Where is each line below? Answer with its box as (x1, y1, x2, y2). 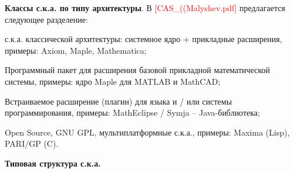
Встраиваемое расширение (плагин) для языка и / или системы (5, 95, 232, 107)
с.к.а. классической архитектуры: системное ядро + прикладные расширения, (5, 33, 282, 45)
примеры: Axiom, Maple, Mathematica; (5, 44, 147, 56)
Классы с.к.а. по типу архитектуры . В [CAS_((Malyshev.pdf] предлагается (5, 2, 285, 13)
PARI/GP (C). (5, 137, 59, 150)
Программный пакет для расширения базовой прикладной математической (5, 64, 270, 76)
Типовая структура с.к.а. (5, 157, 101, 169)
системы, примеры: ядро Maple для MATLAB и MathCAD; (5, 75, 221, 87)
